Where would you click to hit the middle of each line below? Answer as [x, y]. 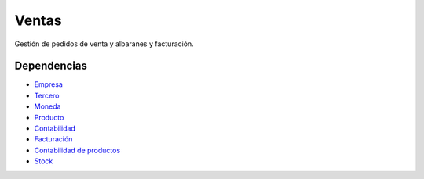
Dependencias [51, 66]
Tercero [47, 95]
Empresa [48, 84]
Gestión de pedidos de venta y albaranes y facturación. [104, 44]
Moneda [48, 106]
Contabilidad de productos [77, 150]
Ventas [38, 20]
